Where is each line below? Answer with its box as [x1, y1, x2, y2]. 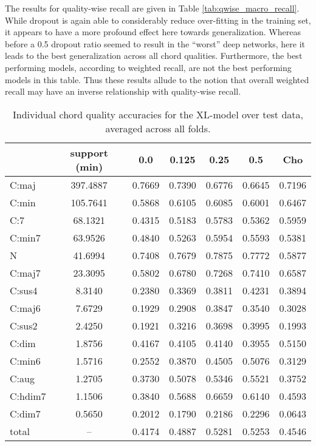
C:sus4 [10, 283, 38, 297]
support [70, 145, 108, 160]
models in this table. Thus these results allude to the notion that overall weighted [5, 73, 309, 86]
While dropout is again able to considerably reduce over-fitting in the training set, [5, 13, 311, 26]
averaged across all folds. [105, 121, 211, 135]
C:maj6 [10, 300, 41, 315]
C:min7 [10, 230, 41, 245]
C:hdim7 [10, 388, 46, 403]
